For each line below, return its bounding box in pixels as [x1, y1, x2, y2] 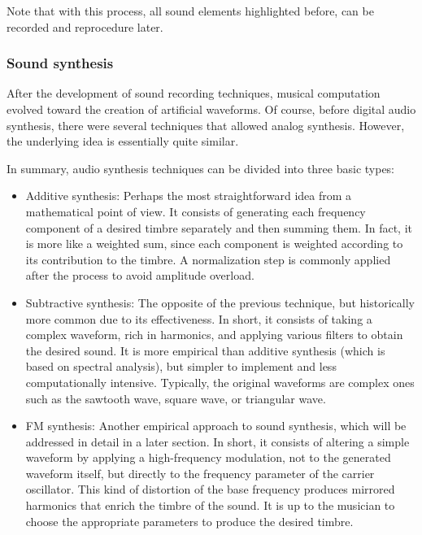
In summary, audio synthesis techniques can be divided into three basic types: [7, 159, 395, 176]
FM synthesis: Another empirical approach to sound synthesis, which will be [25, 417, 407, 434]
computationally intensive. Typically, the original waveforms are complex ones [25, 373, 415, 390]
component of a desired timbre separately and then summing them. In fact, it [25, 219, 412, 236]
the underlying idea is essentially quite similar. [7, 133, 239, 150]
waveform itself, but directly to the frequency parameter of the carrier [25, 464, 375, 481]
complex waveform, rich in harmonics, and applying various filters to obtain [25, 326, 403, 343]
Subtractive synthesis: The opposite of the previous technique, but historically [25, 294, 415, 311]
